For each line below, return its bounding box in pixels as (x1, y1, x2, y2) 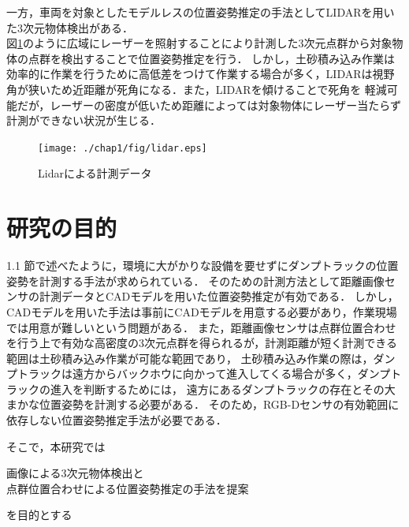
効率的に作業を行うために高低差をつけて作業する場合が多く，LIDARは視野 (6, 65, 395, 82)
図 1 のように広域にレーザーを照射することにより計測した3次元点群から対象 (6, 35, 392, 51)
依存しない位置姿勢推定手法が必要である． (6, 412, 227, 428)
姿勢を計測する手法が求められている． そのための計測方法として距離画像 (6, 272, 385, 289)
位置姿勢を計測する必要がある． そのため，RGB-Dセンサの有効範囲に (39, 396, 400, 413)
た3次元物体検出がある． (6, 19, 133, 36)
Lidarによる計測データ (38, 165, 152, 181)
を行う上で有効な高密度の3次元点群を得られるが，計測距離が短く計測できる (6, 335, 397, 351)
